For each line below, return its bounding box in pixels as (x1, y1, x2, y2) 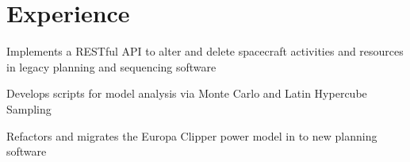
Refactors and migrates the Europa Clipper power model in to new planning (6, 127, 377, 144)
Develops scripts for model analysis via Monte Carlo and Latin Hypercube (6, 85, 367, 102)
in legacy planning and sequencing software (6, 58, 216, 75)
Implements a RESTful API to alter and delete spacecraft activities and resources (6, 43, 404, 60)
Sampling (6, 100, 52, 117)
